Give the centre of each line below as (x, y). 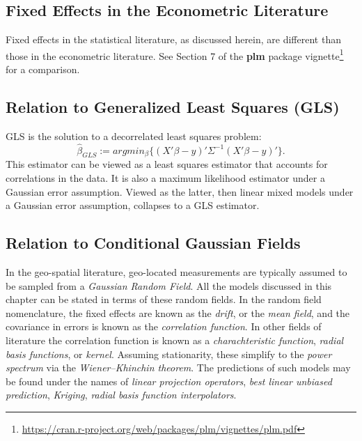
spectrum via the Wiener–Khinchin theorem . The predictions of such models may (178, 367)
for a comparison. (43, 69)
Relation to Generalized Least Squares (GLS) (173, 107)
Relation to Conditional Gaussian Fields (153, 243)
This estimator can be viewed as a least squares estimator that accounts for (167, 164)
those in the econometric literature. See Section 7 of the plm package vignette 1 (175, 54)
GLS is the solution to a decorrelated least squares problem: (134, 136)
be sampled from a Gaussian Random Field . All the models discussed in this (169, 285)
